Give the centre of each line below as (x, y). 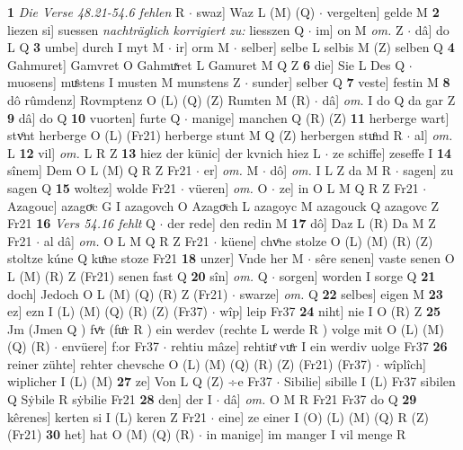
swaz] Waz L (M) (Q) (256, 12)
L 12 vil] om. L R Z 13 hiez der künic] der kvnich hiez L (164, 152)
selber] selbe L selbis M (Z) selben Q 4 (348, 47)
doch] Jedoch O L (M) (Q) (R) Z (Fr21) (118, 293)
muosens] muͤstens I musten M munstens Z (124, 82)
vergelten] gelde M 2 (383, 12)
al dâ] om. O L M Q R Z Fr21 (126, 240)
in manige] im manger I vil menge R (306, 434)
